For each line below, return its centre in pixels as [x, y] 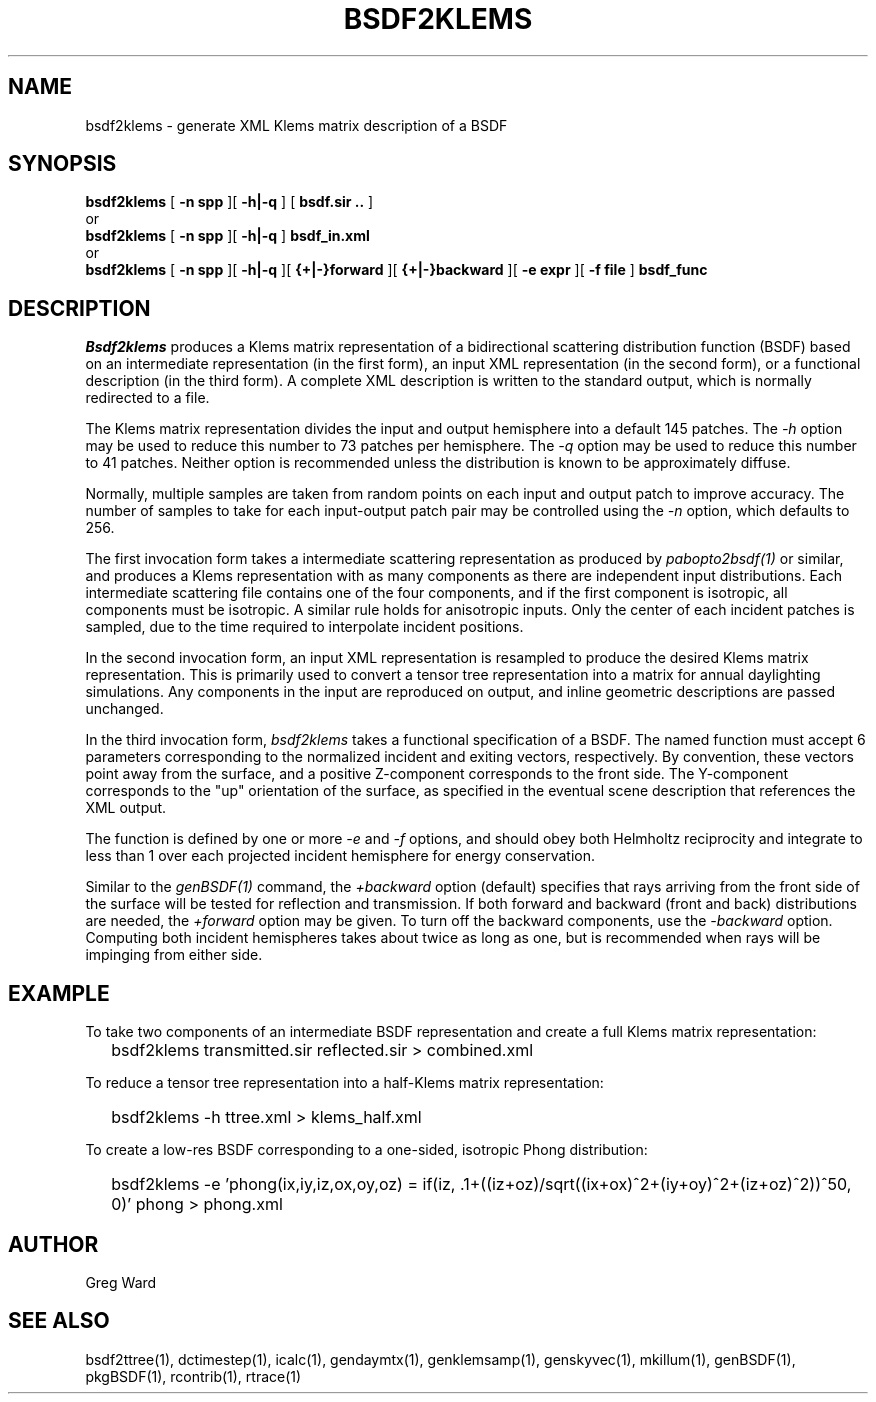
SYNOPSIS [62, 164]
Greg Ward [121, 1282]
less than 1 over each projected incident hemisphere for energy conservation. [340, 856]
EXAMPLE [59, 993]
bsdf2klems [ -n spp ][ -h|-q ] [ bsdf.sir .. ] [229, 202]
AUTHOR [53, 1244]
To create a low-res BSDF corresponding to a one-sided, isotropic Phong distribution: [366, 1150]
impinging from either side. [174, 955]
